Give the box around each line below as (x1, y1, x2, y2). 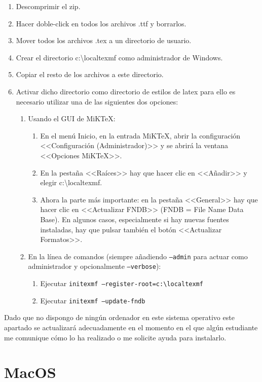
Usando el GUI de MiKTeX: (28, 113, 116, 124)
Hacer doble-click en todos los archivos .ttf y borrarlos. (16, 18, 186, 28)
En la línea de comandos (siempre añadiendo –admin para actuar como (28, 251, 248, 261)
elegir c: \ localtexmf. (40, 177, 102, 188)
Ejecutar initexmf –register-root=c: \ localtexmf (40, 278, 203, 288)
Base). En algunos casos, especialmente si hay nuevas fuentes (40, 214, 229, 224)
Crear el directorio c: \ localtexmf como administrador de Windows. (16, 52, 223, 62)
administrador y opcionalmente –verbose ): (28, 261, 161, 271)
